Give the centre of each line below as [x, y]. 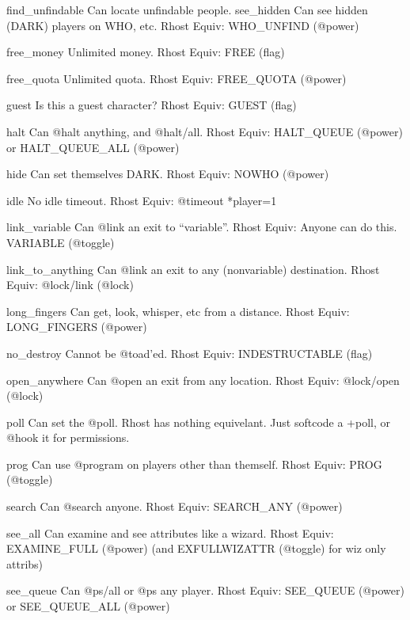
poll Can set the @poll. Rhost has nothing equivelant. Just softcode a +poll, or [199, 422]
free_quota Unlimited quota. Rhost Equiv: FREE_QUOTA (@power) [177, 78]
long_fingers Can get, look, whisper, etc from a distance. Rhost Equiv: [178, 311]
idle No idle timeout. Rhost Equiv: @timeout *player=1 [142, 200]
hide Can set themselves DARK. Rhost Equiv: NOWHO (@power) [168, 174]
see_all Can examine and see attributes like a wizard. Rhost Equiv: [170, 533]
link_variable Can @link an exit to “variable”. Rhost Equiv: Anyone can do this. [202, 227]
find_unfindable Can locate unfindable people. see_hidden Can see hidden [187, 10]
